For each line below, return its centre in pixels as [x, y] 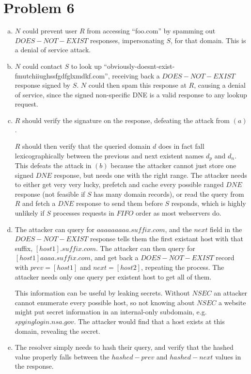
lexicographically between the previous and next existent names [109, 155]
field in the [226, 229]
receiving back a [136, 75]
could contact [42, 66]
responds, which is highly [209, 203]
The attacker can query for [55, 229]
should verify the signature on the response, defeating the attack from [126, 120]
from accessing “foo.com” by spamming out [151, 31]
